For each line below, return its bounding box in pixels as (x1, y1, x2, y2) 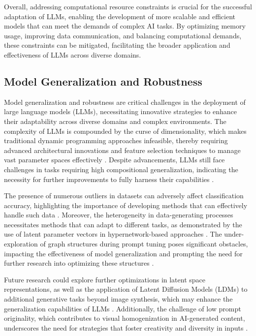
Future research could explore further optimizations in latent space (4, 274, 206, 284)
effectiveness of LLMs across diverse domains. (4, 49, 141, 60)
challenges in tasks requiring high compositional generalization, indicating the (4, 164, 238, 174)
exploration (4, 239, 38, 249)
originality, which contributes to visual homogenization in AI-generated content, (4, 313, 245, 323)
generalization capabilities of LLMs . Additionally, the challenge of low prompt (4, 303, 241, 313)
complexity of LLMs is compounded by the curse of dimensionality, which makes (4, 125, 247, 136)
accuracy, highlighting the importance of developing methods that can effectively (4, 200, 248, 210)
